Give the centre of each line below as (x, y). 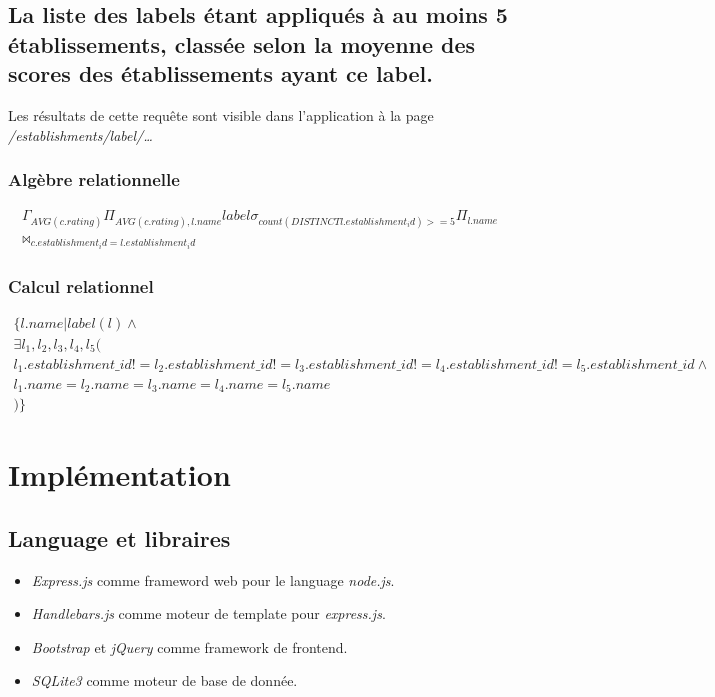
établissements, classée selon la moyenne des (242, 43)
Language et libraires (119, 537)
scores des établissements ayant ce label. (220, 73)
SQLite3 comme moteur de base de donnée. (164, 680)
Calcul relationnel (81, 285)
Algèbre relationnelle (94, 179)
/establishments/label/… (80, 134)
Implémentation (119, 474)
